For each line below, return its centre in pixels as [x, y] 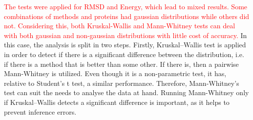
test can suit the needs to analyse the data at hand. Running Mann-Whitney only [126, 92]
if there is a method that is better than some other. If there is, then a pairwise [121, 64]
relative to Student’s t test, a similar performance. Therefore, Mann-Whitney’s [122, 83]
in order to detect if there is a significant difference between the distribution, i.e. [124, 54]
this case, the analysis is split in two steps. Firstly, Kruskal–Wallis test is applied [125, 45]
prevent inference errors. [40, 111]
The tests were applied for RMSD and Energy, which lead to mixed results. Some [126, 6]
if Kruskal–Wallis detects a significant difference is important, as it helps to [117, 102]
